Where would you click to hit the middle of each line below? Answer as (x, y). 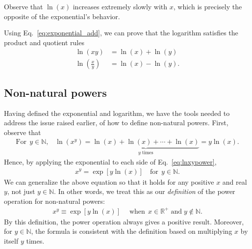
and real (235, 181)
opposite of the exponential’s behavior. (62, 16)
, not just (21, 191)
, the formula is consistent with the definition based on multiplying (132, 231)
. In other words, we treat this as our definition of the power (145, 191)
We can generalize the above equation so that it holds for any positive (109, 181)
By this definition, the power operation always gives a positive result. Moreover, (124, 221)
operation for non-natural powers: (54, 201)
